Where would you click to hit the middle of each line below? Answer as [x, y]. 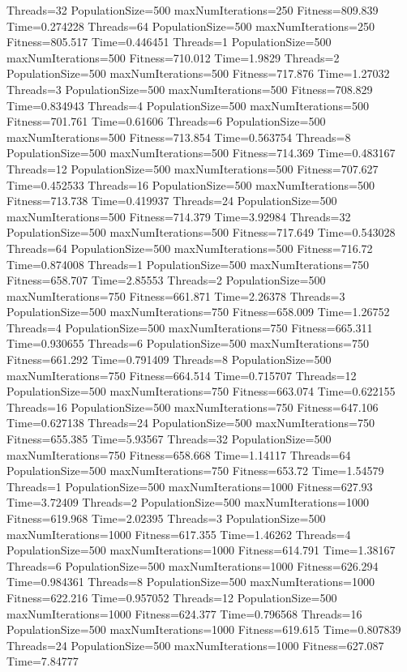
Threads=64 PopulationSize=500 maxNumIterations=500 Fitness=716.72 [190, 248]
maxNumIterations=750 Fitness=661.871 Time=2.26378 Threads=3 [176, 295]
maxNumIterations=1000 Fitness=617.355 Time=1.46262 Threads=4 [179, 534]
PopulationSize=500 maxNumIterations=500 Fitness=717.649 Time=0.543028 [201, 232]
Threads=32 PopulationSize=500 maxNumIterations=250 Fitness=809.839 [193, 10]
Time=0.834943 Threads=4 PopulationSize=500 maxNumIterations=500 [188, 105]
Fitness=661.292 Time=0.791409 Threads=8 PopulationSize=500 [169, 360]
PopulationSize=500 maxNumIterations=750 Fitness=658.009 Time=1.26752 [198, 312]
